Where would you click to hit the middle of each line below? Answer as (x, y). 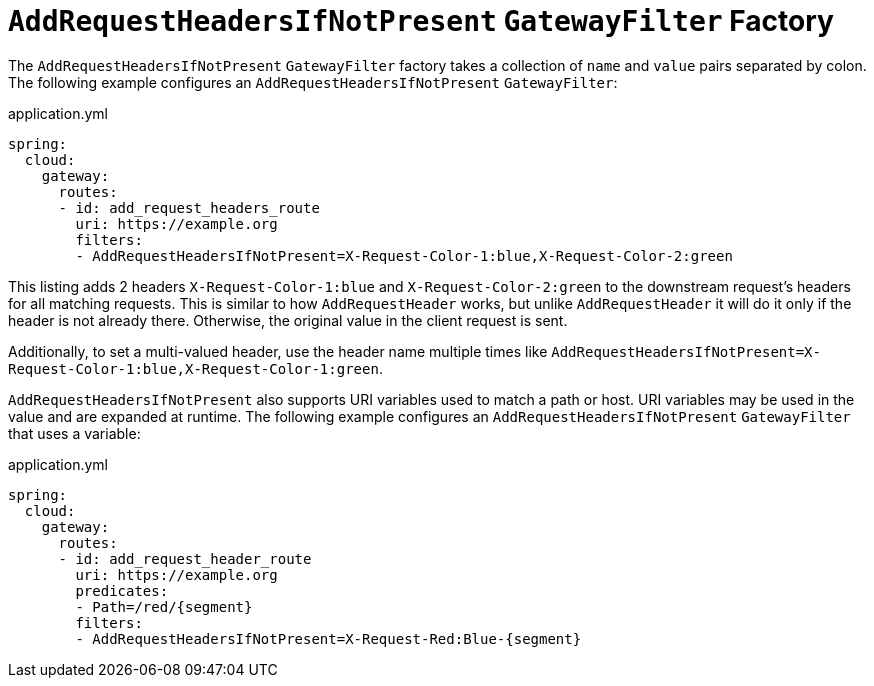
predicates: (122, 590)
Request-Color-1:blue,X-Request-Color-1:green (193, 368)
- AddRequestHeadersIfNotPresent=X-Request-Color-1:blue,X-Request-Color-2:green (404, 255)
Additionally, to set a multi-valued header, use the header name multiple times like (278, 351)
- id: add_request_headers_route (189, 207)
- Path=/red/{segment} (164, 606)
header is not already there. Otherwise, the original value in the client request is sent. (288, 320)
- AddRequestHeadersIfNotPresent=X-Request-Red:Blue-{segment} (328, 638)
